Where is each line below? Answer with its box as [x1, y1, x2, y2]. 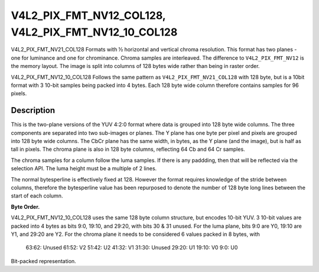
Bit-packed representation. [11, 257, 76, 264]
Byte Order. [11, 203, 40, 210]
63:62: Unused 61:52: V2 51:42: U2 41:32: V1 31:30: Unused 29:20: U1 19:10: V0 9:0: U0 [25, 244, 238, 251]
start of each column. [11, 192, 63, 199]
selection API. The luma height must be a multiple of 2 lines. [11, 165, 157, 172]
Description [11, 105, 56, 115]
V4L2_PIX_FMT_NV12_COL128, [11, 9, 166, 22]
